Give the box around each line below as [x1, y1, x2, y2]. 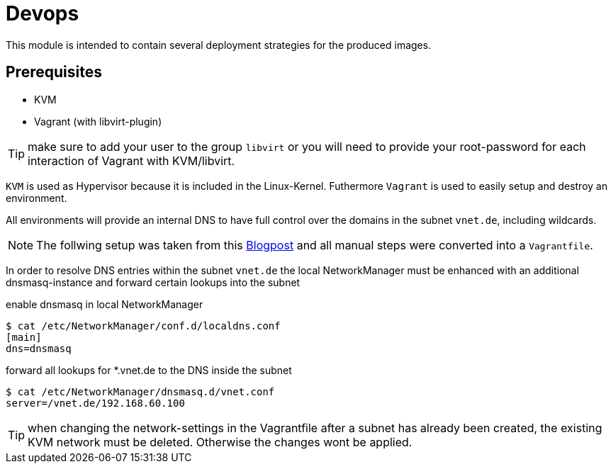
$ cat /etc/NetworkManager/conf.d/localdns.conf [6, 320, 281, 332]
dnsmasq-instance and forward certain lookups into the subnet [6, 276, 300, 288]
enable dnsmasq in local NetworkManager [6, 298, 203, 310]
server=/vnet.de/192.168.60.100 [6, 397, 185, 409]
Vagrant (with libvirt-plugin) [34, 115, 162, 128]
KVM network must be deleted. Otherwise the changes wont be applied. [28, 434, 412, 449]
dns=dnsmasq [6, 342, 72, 354]
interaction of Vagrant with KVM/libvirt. [28, 153, 235, 168]
